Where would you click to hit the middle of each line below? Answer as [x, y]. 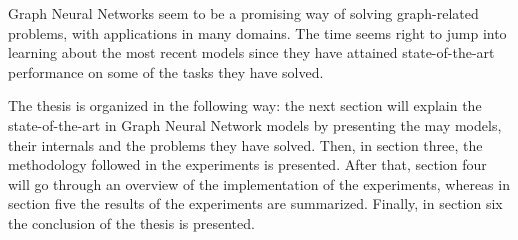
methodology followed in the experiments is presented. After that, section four [247, 164]
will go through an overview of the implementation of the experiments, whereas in [259, 183]
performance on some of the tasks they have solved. [166, 71]
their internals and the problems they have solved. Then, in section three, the [245, 144]
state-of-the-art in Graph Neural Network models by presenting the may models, [255, 124]
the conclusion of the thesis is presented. [131, 222]
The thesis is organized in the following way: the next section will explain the [245, 105]
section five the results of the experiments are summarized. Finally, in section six [255, 203]
